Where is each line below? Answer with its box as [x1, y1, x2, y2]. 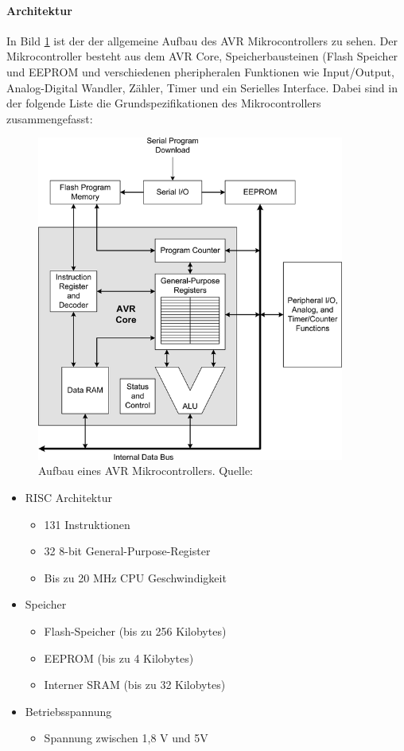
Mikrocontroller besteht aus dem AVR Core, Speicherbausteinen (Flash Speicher [6, 48, 398, 64]
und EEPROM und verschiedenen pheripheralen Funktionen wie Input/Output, [6, 63, 394, 80]
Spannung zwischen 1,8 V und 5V [44, 730, 208, 746]
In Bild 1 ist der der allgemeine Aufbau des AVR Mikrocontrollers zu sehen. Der [6, 32, 398, 49]
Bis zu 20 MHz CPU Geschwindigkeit [44, 569, 227, 586]
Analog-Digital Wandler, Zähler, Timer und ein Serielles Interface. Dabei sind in [6, 79, 398, 95]
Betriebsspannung [25, 702, 112, 719]
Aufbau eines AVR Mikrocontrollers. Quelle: [38, 462, 253, 479]
